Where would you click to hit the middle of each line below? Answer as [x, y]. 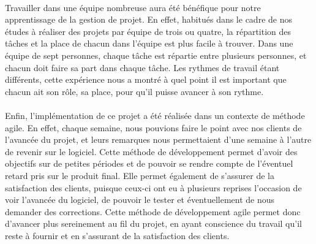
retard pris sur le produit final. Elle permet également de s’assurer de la [140, 175]
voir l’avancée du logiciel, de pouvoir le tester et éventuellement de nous [140, 200]
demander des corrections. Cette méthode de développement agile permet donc [153, 211]
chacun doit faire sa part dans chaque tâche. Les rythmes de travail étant [142, 67]
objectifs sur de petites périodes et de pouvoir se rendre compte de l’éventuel [149, 163]
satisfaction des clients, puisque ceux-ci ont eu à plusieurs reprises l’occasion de [153, 187]
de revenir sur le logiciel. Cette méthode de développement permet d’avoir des [151, 151]
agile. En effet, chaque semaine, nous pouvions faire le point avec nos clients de [153, 127]
